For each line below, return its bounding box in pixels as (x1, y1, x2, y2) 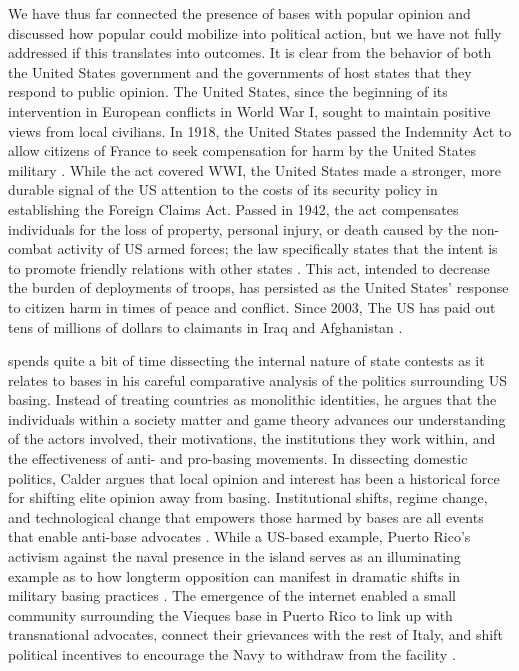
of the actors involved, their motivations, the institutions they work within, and (8, 428, 496, 449)
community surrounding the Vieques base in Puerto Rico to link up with (8, 604, 453, 625)
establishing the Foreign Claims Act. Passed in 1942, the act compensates (8, 198, 459, 219)
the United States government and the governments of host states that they (8, 61, 472, 82)
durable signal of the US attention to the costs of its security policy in (8, 179, 438, 200)
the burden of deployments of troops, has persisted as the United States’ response (8, 277, 509, 298)
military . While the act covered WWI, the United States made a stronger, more (8, 159, 502, 180)
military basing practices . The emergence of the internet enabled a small (8, 585, 456, 606)
